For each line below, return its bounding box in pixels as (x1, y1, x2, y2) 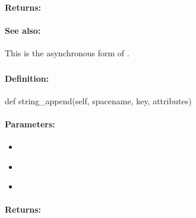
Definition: (5, 72, 49, 84)
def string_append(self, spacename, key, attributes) (5, 94, 192, 107)
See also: (5, 24, 41, 36)
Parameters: (5, 117, 55, 130)
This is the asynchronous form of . (5, 46, 129, 59)
